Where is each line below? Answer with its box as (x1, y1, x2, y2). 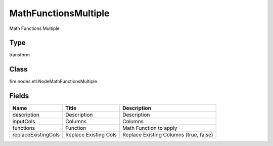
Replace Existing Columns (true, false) (122, 131, 213, 138)
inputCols (12, 118, 35, 125)
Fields (9, 92, 29, 100)
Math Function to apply (122, 125, 177, 132)
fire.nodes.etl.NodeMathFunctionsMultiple (9, 79, 97, 85)
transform (9, 52, 30, 58)
